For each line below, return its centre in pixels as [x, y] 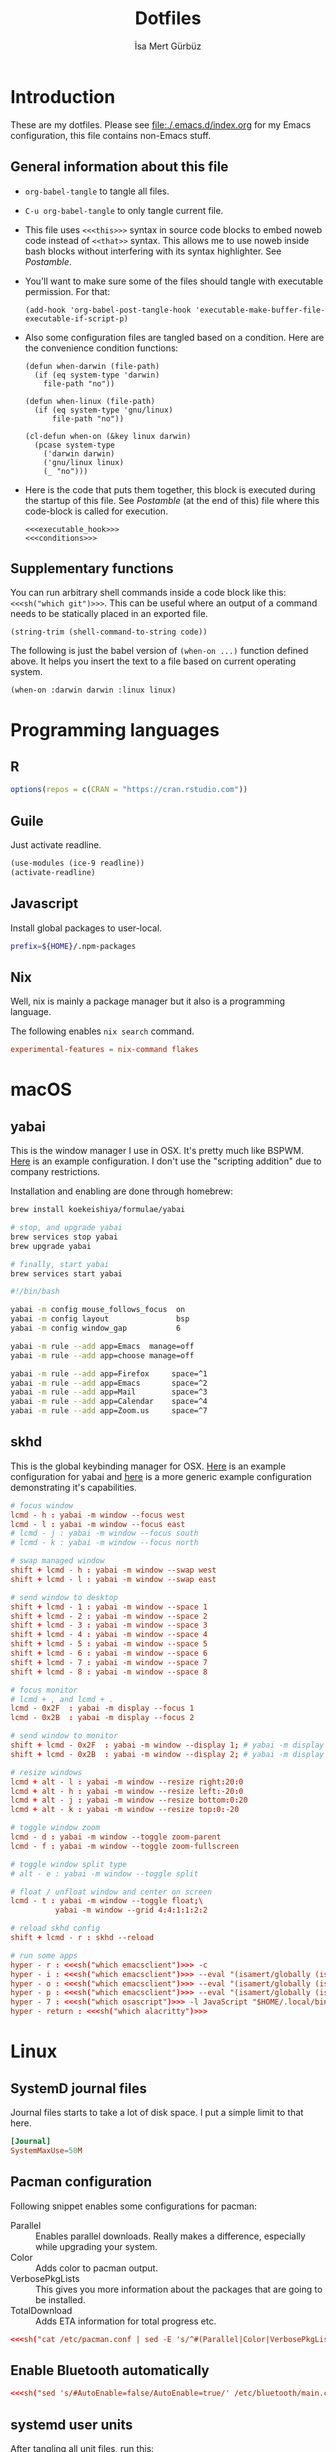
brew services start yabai [66, 1273]
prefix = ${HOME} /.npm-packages [73, 946]
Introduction [63, 96]
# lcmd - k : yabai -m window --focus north [104, 1543]
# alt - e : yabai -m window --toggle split [104, 1873]
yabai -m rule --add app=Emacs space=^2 [109, 1383]
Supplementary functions [92, 568]
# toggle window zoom [55, 1828]
